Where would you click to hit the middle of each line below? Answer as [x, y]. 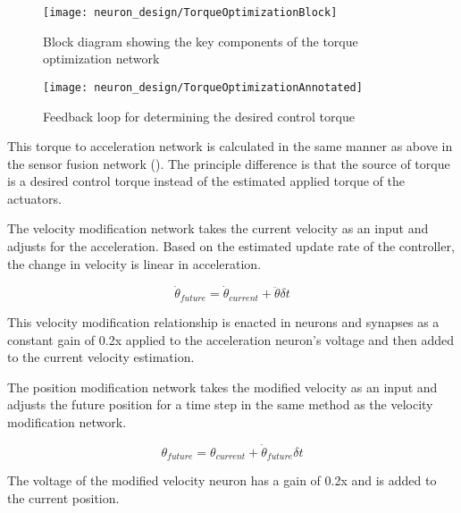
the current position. [63, 497]
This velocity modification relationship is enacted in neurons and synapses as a [223, 321]
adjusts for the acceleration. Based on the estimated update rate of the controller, [231, 246]
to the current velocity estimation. [101, 357]
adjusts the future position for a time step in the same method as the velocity [220, 404]
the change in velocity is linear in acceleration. [134, 263]
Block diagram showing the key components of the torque [201, 41]
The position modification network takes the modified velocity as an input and [222, 387]
